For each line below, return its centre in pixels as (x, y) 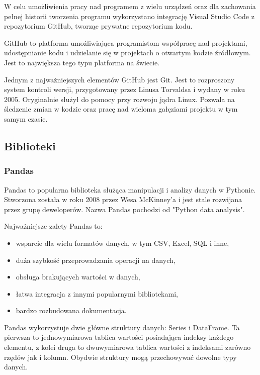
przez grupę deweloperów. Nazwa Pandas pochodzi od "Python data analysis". (124, 209)
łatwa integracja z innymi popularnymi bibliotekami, (97, 293)
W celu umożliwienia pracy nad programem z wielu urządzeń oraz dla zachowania (130, 6)
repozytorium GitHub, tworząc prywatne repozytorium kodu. (98, 26)
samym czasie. (26, 118)
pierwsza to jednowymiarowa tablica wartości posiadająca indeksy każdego (119, 337)
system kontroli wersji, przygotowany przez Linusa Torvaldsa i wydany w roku (125, 89)
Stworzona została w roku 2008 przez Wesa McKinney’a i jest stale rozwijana (123, 199)
